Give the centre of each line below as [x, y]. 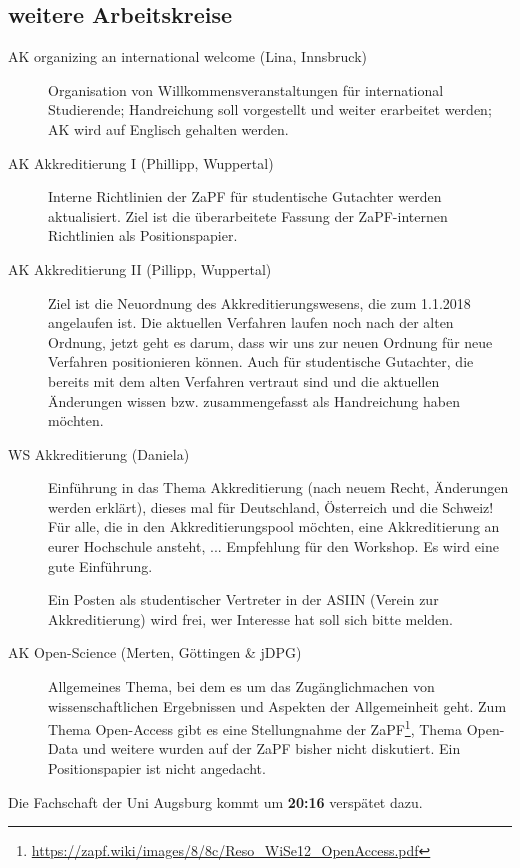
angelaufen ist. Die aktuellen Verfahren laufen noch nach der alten [251, 322]
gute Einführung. [100, 565]
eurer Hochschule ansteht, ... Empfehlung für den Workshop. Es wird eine [273, 546]
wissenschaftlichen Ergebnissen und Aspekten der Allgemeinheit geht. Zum [277, 705]
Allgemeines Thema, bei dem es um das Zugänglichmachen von [241, 686]
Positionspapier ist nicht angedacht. [157, 768]
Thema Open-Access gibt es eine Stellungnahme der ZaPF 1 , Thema [255, 727]
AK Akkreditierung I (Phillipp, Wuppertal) [141, 162]
